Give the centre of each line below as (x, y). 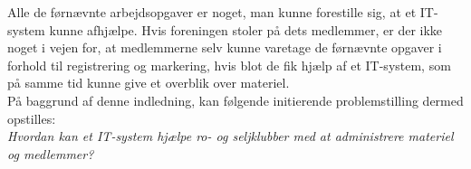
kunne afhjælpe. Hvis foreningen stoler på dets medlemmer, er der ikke (246, 29)
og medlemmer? (51, 153)
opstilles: (32, 118)
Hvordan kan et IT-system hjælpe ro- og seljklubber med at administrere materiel (231, 136)
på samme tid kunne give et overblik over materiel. (149, 83)
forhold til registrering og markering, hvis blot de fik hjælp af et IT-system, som (229, 65)
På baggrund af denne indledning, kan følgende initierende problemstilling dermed (235, 100)
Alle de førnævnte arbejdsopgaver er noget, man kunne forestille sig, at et (212, 12)
